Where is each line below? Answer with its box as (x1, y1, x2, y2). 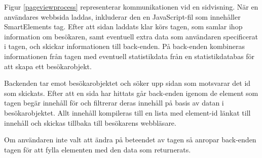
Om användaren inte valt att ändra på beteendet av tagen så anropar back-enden (4, 134, 256, 145)
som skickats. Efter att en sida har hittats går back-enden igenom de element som (4, 87, 258, 98)
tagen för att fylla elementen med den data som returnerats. (4, 144, 191, 154)
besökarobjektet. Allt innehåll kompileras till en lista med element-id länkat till (4, 107, 251, 118)
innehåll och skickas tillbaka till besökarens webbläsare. (4, 117, 176, 128)
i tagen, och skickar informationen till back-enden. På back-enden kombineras (4, 41, 245, 51)
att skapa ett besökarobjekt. (4, 61, 92, 71)
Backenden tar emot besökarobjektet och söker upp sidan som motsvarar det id (4, 78, 251, 88)
